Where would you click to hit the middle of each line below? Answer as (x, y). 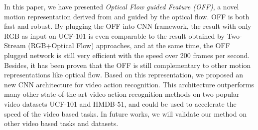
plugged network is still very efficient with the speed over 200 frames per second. (127, 55)
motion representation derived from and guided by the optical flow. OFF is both (127, 16)
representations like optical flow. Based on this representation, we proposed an (124, 75)
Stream (15, 45)
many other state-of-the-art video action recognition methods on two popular (122, 94)
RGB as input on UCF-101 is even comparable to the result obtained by (114, 35)
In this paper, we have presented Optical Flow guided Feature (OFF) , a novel (122, 6)
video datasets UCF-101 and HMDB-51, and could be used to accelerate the (120, 103)
